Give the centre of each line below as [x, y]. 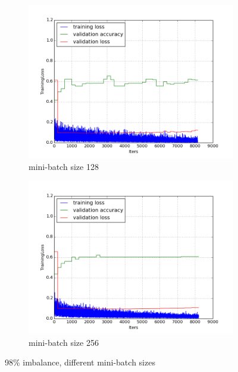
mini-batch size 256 [64, 342]
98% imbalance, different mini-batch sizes [80, 362]
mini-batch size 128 [64, 166]
